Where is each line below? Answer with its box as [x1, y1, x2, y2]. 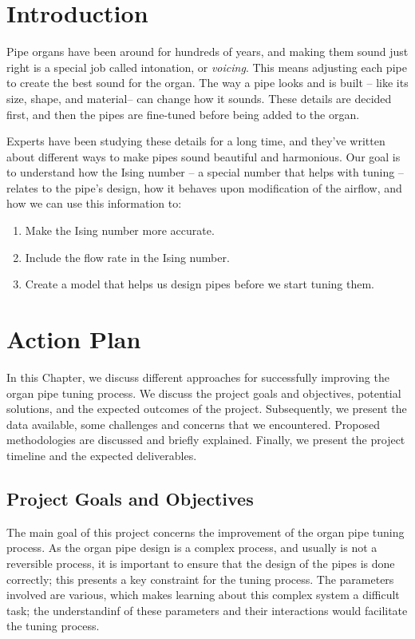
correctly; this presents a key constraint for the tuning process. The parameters [6, 570, 394, 587]
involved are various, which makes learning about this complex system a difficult [6, 586, 400, 603]
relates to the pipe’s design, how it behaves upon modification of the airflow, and [6, 179, 402, 196]
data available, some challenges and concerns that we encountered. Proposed [6, 415, 381, 432]
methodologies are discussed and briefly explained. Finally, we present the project [6, 431, 405, 448]
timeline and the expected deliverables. [6, 447, 197, 463]
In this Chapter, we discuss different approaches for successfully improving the [6, 368, 389, 385]
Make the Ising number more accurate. [25, 222, 215, 239]
